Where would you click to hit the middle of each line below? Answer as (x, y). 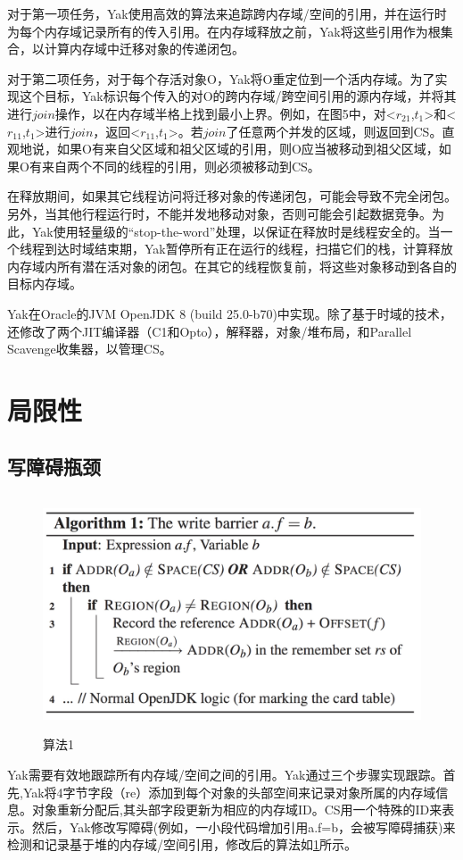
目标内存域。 (45, 284)
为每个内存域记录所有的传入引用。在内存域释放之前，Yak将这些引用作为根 (224, 31)
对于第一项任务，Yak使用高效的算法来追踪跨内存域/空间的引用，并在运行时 (227, 13)
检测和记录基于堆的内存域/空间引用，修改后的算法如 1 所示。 (182, 844)
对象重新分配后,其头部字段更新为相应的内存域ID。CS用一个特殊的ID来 (237, 810)
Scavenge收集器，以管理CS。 (90, 349)
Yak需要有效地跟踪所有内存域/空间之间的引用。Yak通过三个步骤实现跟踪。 (225, 775)
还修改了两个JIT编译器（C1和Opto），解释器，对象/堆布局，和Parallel (210, 331)
